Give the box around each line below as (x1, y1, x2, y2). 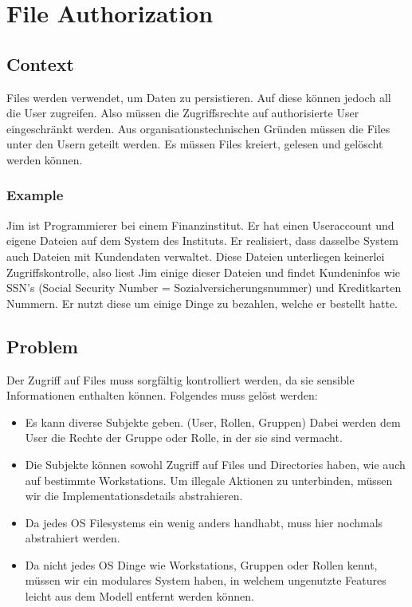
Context (6, 51, 74, 76)
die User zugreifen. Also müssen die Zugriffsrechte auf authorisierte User (6, 104, 359, 121)
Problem (6, 333, 78, 358)
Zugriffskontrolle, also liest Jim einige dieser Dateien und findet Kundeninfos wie (6, 263, 401, 280)
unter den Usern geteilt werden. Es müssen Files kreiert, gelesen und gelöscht (6, 136, 383, 152)
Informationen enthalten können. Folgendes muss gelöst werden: (6, 387, 318, 404)
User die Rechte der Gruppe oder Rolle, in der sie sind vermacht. (25, 429, 343, 446)
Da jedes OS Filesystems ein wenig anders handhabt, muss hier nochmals (25, 514, 383, 530)
